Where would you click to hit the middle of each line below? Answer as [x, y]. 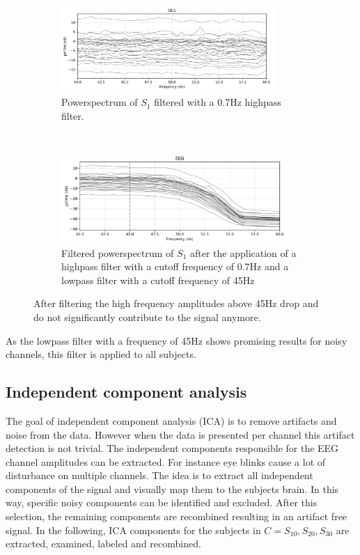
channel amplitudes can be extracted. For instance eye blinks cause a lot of [166, 461]
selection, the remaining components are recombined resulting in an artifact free [177, 516]
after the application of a [243, 252]
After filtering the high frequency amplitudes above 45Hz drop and [176, 303]
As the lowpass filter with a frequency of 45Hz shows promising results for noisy [177, 340]
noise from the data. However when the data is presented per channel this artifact [180, 434]
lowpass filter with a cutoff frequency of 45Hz [158, 280]
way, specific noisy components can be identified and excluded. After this [162, 502]
